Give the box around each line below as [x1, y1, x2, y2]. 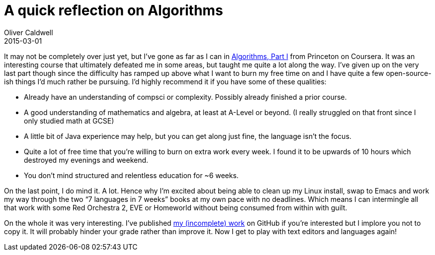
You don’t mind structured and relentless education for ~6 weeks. [24, 171, 239, 180]
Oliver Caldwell [4, 28, 53, 37]
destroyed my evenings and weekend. [24, 155, 149, 164]
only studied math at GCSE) [24, 116, 114, 125]
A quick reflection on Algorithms [4, 2, 223, 19]
